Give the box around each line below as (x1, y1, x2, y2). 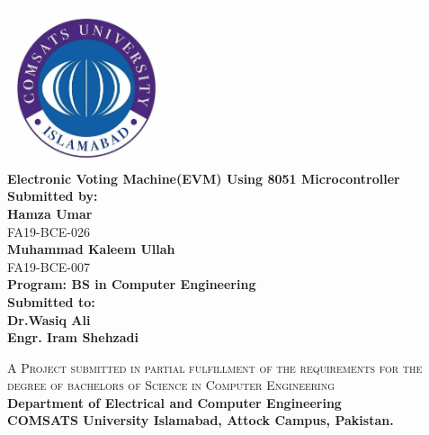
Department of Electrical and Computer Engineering (7, 393, 342, 412)
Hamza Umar (7, 204, 93, 222)
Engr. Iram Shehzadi (7, 328, 139, 347)
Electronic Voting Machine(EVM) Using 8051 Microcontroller (7, 168, 400, 187)
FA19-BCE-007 (7, 257, 90, 276)
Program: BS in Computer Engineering (7, 275, 256, 294)
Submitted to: (7, 292, 95, 311)
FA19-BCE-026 (7, 222, 90, 240)
